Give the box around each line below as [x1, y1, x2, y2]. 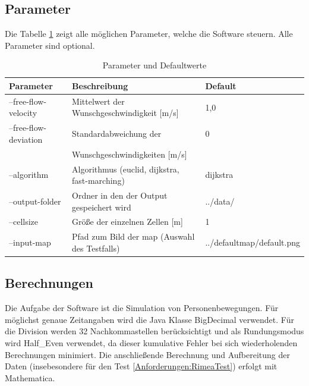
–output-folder [9, 194, 61, 207]
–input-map [9, 236, 51, 249]
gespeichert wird [72, 200, 131, 213]
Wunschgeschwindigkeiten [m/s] [72, 148, 187, 160]
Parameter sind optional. [5, 39, 95, 51]
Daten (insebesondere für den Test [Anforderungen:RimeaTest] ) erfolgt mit [5, 360, 278, 372]
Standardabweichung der [72, 127, 162, 140]
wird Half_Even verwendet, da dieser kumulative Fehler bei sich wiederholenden [5, 336, 298, 349]
